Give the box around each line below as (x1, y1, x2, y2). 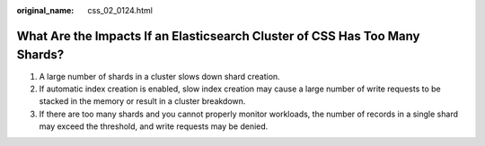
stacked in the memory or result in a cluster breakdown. (39, 96, 246, 107)
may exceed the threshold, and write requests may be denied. (39, 121, 269, 132)
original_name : (16, 5, 75, 15)
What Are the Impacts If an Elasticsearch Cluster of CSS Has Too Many (16, 28, 420, 44)
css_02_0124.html (87, 5, 153, 15)
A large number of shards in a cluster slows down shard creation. (39, 71, 280, 82)
